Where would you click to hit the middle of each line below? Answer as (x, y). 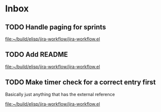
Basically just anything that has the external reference (60, 94)
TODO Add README (37, 55)
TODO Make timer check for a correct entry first (80, 82)
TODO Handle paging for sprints (56, 27)
